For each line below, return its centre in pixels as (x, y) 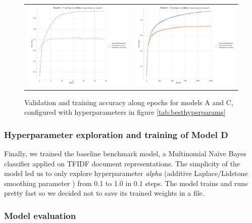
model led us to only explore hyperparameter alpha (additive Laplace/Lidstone (126, 173)
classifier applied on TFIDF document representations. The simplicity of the (122, 163)
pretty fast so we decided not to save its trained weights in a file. (104, 193)
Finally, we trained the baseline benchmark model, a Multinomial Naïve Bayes (125, 153)
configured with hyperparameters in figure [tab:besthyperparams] (125, 112)
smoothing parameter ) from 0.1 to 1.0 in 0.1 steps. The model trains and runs (126, 183)
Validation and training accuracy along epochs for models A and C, (129, 102)
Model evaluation (40, 215)
